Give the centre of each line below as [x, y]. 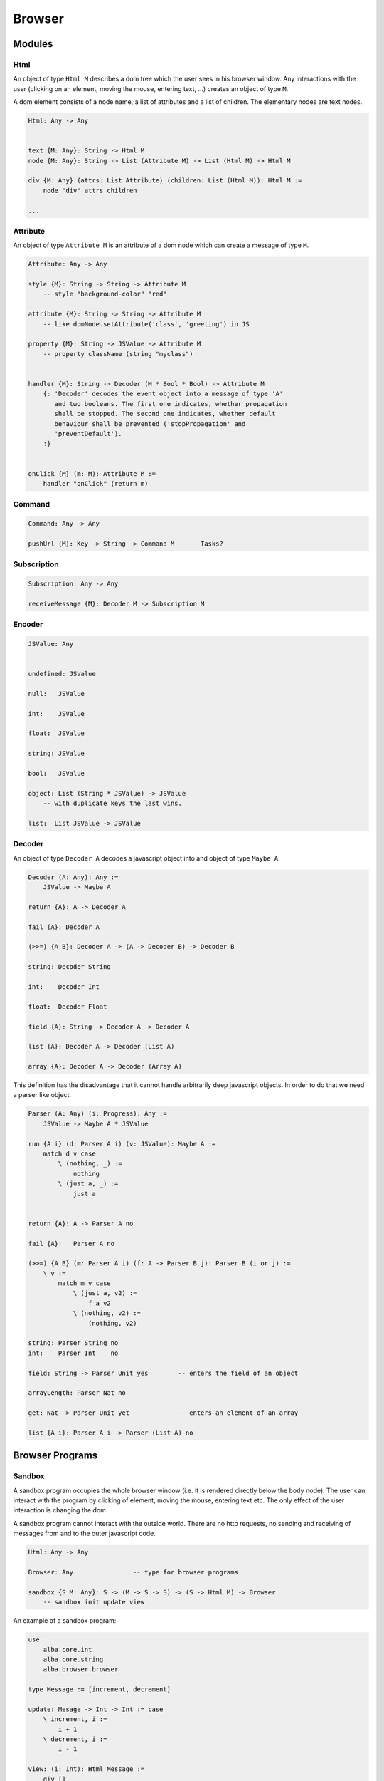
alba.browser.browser [81, 1670]
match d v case [69, 1153]
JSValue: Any [51, 644]
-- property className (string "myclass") [118, 354]
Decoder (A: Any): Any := [73, 877]
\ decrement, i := [75, 1739]
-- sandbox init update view [94, 1602]
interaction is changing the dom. [60, 1510]
